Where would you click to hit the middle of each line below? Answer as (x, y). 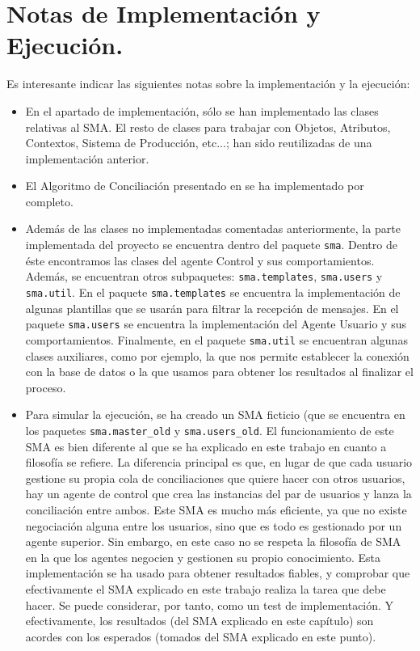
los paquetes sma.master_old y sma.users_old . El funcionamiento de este (210, 430)
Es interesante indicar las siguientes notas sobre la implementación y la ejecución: (208, 84)
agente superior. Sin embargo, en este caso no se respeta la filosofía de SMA (213, 541)
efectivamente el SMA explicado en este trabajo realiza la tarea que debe (206, 588)
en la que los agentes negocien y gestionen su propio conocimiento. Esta (203, 557)
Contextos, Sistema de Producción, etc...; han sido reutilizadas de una (199, 143)
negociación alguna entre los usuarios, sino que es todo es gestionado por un (214, 525)
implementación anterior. (87, 158)
